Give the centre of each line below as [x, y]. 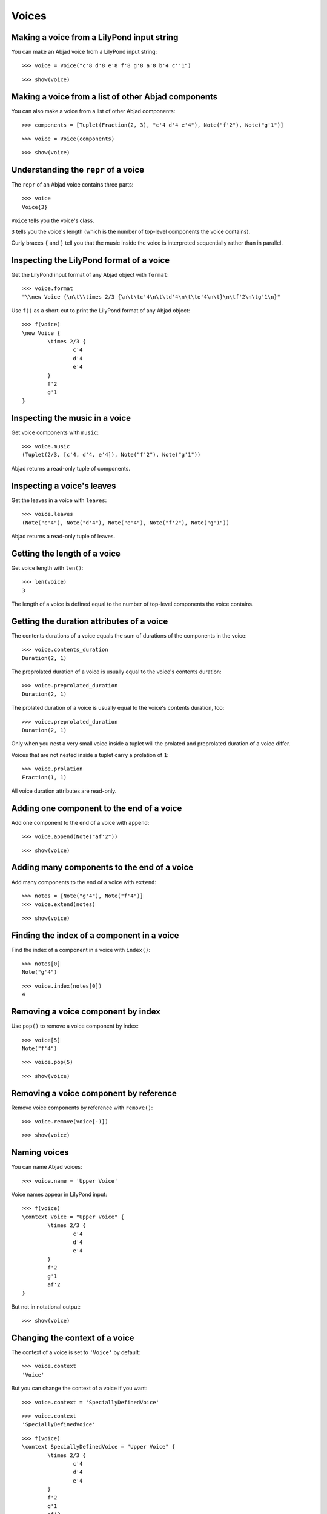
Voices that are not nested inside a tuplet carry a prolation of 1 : [90, 755]
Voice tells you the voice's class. [53, 220]
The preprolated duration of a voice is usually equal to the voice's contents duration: [116, 672]
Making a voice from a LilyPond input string [95, 37]
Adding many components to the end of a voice [102, 868]
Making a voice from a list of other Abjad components [114, 97]
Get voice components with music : [55, 432]
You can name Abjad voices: [47, 1167]
